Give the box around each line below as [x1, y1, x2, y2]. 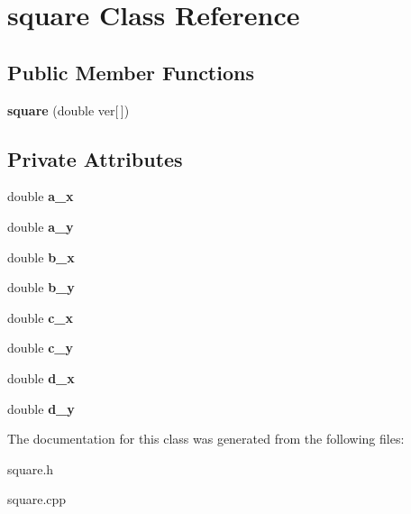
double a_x [7, 187, 74, 206]
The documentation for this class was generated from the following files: [7, 429, 405, 448]
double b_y [7, 278, 75, 297]
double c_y [7, 338, 73, 357]
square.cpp [7, 490, 67, 509]
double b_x [7, 247, 75, 266]
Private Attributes [7, 144, 183, 172]
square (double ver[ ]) [7, 100, 130, 119]
